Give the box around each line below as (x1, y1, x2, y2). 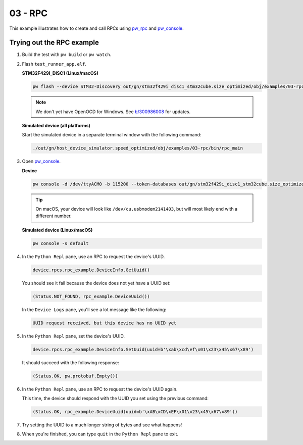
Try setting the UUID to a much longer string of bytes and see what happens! (22, 422, 182, 428)
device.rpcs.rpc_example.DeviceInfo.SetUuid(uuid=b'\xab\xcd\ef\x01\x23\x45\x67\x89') (32, 347, 254, 352)
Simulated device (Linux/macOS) (22, 227, 93, 233)
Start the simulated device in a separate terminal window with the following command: (22, 132, 201, 138)
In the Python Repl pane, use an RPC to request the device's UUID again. (22, 386, 178, 392)
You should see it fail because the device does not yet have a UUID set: (22, 280, 171, 286)
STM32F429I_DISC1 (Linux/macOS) (22, 70, 98, 76)
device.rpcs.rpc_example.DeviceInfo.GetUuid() (32, 267, 150, 273)
